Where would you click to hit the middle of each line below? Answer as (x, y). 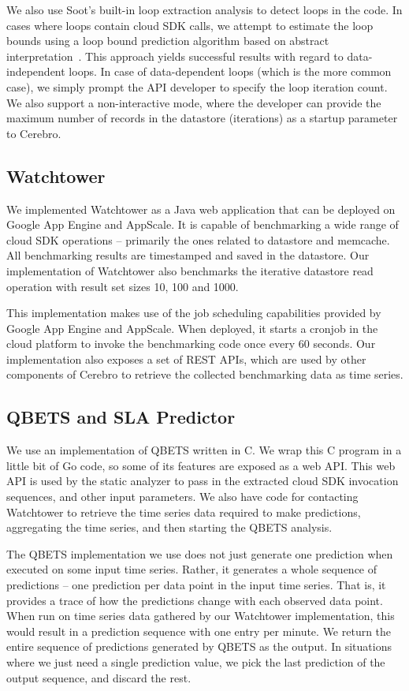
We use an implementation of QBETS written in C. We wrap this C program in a (204, 450)
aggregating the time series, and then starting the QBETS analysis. (169, 527)
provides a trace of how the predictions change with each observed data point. (195, 600)
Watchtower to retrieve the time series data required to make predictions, (184, 512)
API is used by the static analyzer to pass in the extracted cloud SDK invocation (203, 481)
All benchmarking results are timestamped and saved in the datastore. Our (188, 255)
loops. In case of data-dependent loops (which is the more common (230, 71)
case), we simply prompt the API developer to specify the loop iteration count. (197, 86)
